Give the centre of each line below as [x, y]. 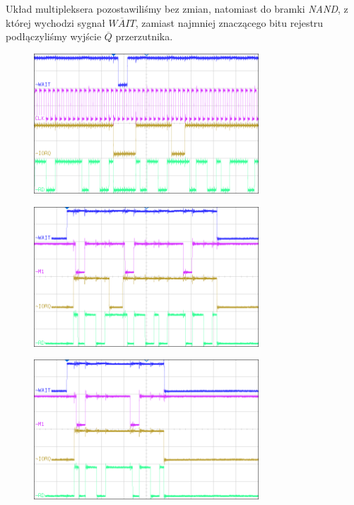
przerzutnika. [144, 36]
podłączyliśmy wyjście [54, 36]
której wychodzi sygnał [55, 22]
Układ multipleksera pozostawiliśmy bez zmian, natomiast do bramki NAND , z [177, 8]
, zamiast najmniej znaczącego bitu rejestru [229, 22]
